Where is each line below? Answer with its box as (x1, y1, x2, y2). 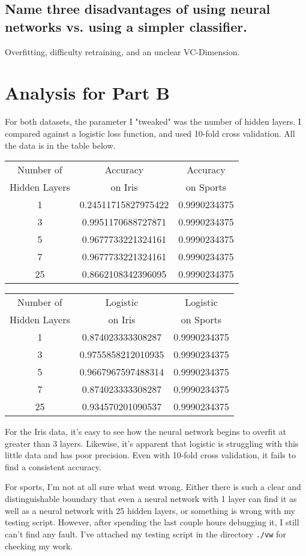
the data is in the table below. (5, 139, 116, 151)
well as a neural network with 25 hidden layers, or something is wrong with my (5, 504, 295, 516)
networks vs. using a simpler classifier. (5, 17, 247, 35)
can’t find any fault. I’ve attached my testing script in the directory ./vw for (5, 527, 286, 540)
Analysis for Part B (5, 80, 170, 105)
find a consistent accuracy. (5, 460, 101, 473)
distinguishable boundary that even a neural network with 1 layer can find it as (5, 492, 297, 505)
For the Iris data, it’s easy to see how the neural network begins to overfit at (5, 425, 286, 438)
